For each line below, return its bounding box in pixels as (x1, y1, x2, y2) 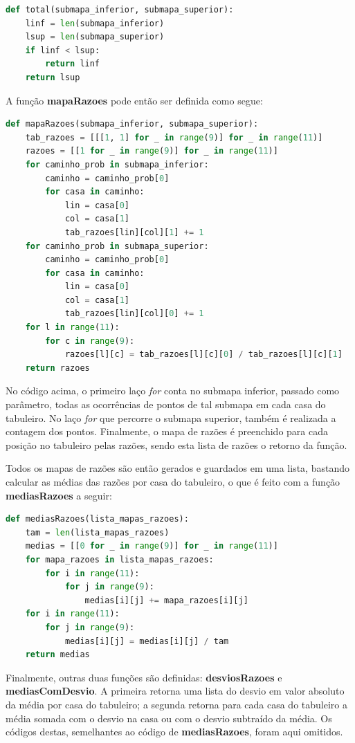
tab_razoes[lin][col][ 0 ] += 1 (64, 309, 204, 319)
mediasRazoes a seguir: (6, 488, 112, 502)
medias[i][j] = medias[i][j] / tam (64, 636, 229, 646)
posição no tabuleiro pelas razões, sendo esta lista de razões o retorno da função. (6, 437, 347, 452)
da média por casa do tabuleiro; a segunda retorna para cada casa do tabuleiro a (6, 697, 347, 711)
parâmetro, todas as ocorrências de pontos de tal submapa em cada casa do (6, 397, 326, 412)
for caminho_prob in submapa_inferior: (25, 159, 209, 169)
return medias (25, 650, 90, 660)
